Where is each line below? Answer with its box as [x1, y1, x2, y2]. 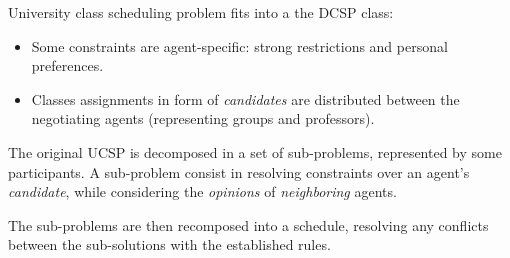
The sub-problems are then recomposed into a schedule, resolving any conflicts [8, 214, 489, 235]
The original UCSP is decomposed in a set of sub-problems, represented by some [8, 141, 502, 162]
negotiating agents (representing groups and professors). [31, 108, 375, 129]
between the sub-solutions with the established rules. [8, 234, 331, 255]
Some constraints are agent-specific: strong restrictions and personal [31, 35, 448, 56]
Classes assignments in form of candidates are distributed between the [31, 88, 460, 109]
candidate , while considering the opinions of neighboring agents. [8, 181, 397, 202]
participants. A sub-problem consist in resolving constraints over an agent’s [8, 161, 470, 182]
